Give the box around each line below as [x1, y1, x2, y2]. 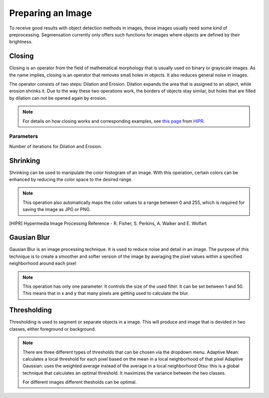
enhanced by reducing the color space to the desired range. [9, 177, 133, 183]
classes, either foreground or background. [9, 326, 96, 332]
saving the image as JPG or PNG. [22, 206, 91, 212]
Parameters [9, 133, 38, 140]
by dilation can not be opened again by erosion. [9, 95, 107, 101]
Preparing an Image [9, 7, 92, 18]
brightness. [9, 39, 33, 45]
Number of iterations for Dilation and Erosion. [9, 143, 102, 149]
